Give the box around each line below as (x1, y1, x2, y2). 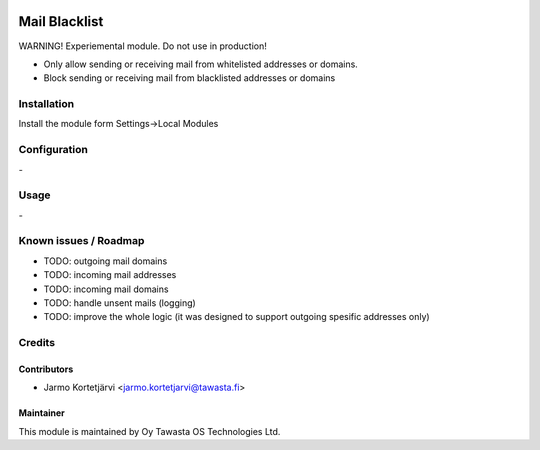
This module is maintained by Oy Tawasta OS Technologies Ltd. (18, 425, 281, 437)
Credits (18, 336, 55, 350)
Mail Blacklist (18, 13, 104, 30)
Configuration (18, 143, 89, 157)
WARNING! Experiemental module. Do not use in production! (18, 40, 267, 52)
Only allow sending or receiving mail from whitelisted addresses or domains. (43, 58, 359, 70)
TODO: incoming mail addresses (43, 269, 177, 281)
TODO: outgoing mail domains (43, 255, 168, 267)
